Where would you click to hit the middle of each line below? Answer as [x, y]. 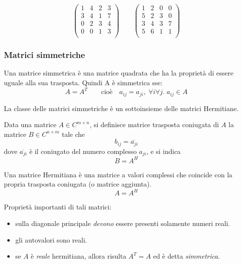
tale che [73, 134]
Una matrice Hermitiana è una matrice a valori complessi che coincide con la [118, 174]
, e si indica [164, 151]
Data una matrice [30, 124]
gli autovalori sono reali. [51, 239]
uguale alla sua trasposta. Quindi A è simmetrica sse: [83, 83]
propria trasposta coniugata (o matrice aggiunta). [78, 184]
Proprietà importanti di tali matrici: [58, 207]
